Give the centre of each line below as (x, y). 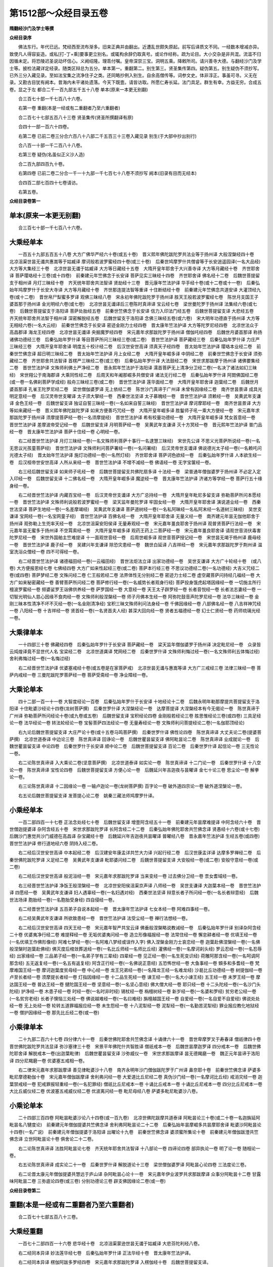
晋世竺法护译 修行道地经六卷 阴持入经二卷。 (55, 843)
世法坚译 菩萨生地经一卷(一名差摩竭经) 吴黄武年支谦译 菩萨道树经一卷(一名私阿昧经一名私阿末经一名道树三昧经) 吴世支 (136, 509)
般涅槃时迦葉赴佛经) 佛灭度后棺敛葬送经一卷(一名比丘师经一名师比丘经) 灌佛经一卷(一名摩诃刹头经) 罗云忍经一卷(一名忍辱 (136, 949)
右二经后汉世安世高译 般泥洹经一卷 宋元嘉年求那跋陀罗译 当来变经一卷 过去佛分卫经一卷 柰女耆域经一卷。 (129, 876)
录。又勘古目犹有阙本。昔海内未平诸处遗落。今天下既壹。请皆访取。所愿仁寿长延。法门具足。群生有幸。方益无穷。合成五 (135, 82)
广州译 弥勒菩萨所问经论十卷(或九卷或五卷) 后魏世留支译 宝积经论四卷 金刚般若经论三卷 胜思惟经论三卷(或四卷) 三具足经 (135, 716)
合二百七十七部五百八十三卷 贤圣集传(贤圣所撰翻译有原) (76, 117)
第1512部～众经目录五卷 (59, 13)
